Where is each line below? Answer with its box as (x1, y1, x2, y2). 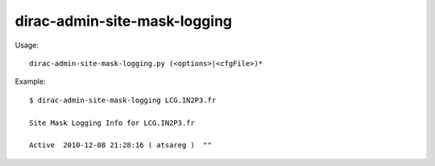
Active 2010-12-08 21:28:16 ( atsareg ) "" (29, 141, 213, 150)
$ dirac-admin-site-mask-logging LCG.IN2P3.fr (29, 95, 217, 105)
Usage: (14, 40, 39, 50)
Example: (14, 77, 46, 86)
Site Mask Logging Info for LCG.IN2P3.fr (29, 118, 195, 127)
